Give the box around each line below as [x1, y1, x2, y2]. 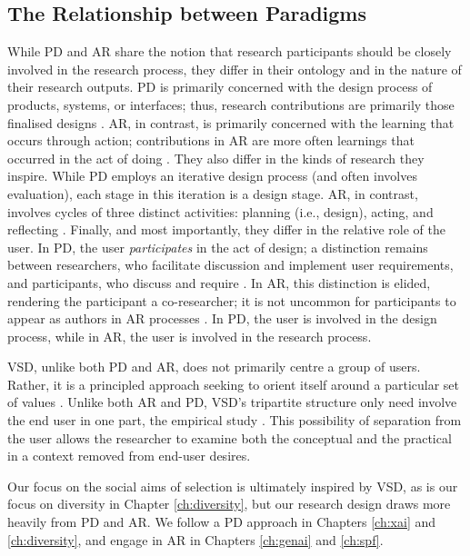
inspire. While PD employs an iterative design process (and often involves [7, 166, 417, 185]
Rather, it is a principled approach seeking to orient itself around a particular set [7, 374, 460, 393]
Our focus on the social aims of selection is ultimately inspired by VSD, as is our [7, 476, 458, 495]
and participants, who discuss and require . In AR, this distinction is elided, [7, 273, 431, 292]
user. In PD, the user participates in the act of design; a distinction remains [7, 237, 428, 256]
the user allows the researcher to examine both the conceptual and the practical [7, 428, 452, 447]
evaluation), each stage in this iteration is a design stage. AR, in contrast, [7, 184, 418, 203]
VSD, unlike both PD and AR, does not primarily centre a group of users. [7, 357, 421, 376]
